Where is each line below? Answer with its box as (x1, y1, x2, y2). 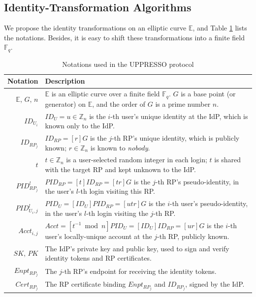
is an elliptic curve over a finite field (51, 89, 160, 99)
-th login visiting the (86, 208, 148, 218)
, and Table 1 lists (192, 23, 247, 33)
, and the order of (92, 98, 146, 109)
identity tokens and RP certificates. (45, 253, 152, 263)
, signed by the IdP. (185, 279, 245, 289)
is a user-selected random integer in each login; (66, 154, 207, 165)
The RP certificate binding (45, 279, 126, 289)
